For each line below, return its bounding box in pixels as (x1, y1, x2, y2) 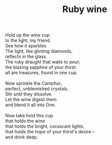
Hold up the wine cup (5, 32, 50, 38)
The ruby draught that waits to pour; (5, 59, 81, 65)
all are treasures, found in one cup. (5, 70, 78, 76)
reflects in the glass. (5, 54, 47, 60)
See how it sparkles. (5, 43, 48, 49)
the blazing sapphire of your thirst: (5, 64, 77, 70)
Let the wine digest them (5, 96, 57, 103)
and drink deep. (5, 134, 38, 140)
